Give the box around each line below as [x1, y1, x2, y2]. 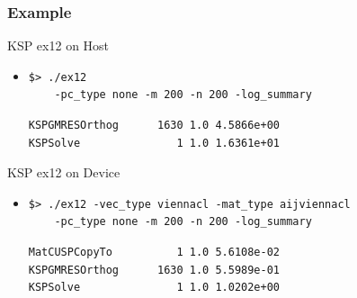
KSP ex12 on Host [7, 36, 110, 55]
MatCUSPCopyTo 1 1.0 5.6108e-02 [28, 245, 280, 258]
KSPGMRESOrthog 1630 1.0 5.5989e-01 [28, 263, 280, 276]
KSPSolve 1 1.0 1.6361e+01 [28, 136, 280, 149]
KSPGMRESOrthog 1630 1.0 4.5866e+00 [28, 119, 280, 131]
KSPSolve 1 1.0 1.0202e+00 [28, 281, 280, 294]
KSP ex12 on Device [7, 163, 120, 182]
